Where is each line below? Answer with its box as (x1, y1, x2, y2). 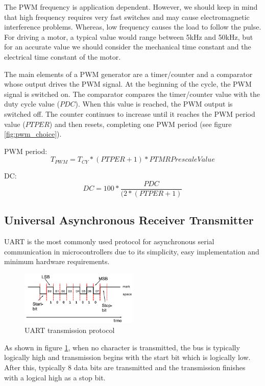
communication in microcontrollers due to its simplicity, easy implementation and (4, 246, 259, 256)
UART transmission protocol (25, 325, 115, 336)
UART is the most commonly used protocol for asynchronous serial (4, 236, 214, 247)
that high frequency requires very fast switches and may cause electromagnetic (4, 11, 250, 22)
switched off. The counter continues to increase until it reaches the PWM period (4, 108, 255, 119)
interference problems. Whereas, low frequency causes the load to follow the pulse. (4, 21, 261, 32)
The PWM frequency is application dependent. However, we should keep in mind (4, 2, 258, 12)
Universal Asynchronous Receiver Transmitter (4, 212, 254, 228)
